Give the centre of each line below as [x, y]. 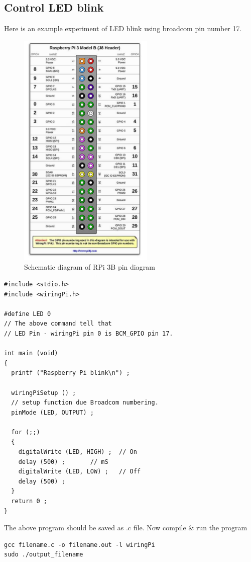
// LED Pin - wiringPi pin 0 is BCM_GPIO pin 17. [89, 333]
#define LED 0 [28, 314]
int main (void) [31, 353]
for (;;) [26, 432]
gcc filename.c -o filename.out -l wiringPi [80, 545]
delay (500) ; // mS [63, 462]
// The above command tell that [58, 324]
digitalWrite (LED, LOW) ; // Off [80, 472]
